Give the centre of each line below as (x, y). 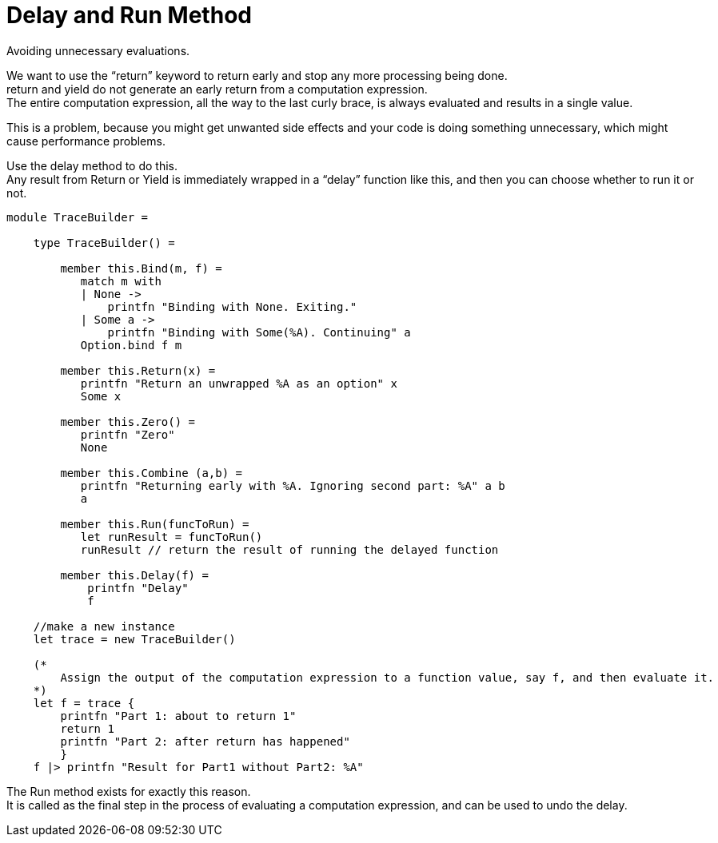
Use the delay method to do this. (92, 165)
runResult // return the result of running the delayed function (289, 549)
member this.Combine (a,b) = (152, 473)
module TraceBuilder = (78, 217)
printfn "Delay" (138, 588)
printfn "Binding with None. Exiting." (232, 306)
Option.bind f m (131, 345)
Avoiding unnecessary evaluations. (98, 50)
